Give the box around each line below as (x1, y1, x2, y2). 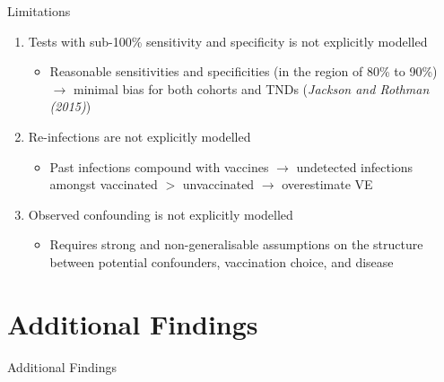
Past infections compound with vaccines (49, 157, 269, 176)
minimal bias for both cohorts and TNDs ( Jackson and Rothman (73, 79, 430, 98)
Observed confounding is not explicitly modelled (28, 204, 293, 223)
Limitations (7, 2, 71, 20)
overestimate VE (282, 175, 373, 194)
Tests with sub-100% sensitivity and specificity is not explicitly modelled (28, 31, 428, 50)
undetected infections (296, 157, 414, 176)
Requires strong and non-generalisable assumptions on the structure (49, 235, 423, 254)
